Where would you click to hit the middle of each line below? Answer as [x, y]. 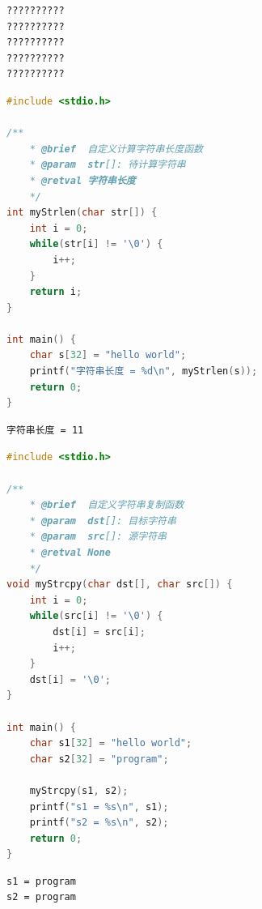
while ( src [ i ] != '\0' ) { [96, 616]
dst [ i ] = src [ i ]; [99, 632]
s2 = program [41, 897]
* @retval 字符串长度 [82, 180]
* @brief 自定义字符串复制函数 [107, 505]
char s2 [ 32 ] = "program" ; [99, 759]
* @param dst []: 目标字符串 [103, 521]
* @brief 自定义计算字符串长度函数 [116, 149]
